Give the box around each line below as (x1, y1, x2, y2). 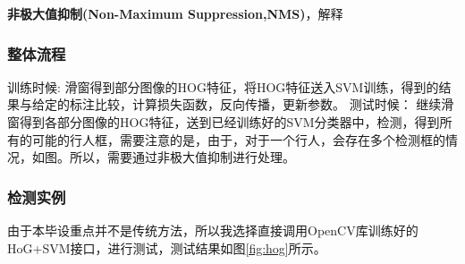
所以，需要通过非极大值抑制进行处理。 (69, 148, 295, 166)
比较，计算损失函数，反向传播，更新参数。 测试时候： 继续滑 (94, 95, 454, 114)
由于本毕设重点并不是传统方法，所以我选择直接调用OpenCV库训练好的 (7, 221, 418, 239)
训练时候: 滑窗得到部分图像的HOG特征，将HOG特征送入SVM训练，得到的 (7, 77, 439, 96)
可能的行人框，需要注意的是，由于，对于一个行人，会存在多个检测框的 (31, 130, 445, 149)
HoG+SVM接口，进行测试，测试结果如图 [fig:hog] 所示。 (7, 238, 326, 257)
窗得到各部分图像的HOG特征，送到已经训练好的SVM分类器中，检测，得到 (7, 113, 440, 131)
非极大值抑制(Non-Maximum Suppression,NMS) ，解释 (7, 4, 343, 22)
